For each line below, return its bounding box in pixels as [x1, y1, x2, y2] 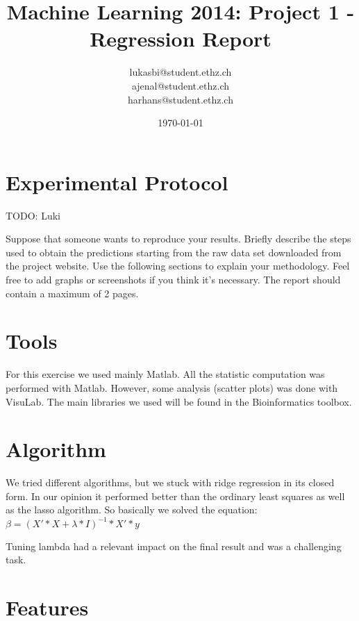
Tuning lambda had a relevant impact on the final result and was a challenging [6, 538, 342, 553]
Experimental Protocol [6, 167, 228, 196]
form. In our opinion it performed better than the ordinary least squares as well [6, 488, 345, 503]
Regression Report [90, 24, 272, 53]
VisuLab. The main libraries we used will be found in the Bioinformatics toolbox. [6, 394, 352, 408]
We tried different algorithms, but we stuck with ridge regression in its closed [6, 475, 335, 490]
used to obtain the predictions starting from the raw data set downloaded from [6, 245, 342, 259]
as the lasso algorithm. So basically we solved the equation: [6, 502, 258, 517]
